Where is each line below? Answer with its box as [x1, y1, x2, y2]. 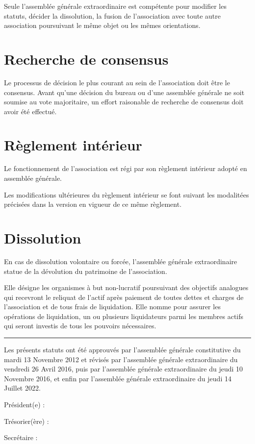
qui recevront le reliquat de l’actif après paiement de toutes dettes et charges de [4, 292, 244, 302]
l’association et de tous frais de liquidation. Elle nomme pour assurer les [4, 301, 221, 312]
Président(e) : [4, 399, 45, 410]
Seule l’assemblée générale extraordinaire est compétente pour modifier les [4, 1, 227, 11]
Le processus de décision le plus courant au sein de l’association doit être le [4, 77, 230, 87]
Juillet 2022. [4, 383, 41, 393]
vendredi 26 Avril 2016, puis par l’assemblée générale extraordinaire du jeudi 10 [4, 364, 243, 374]
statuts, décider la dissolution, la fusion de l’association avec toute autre [4, 10, 221, 21]
